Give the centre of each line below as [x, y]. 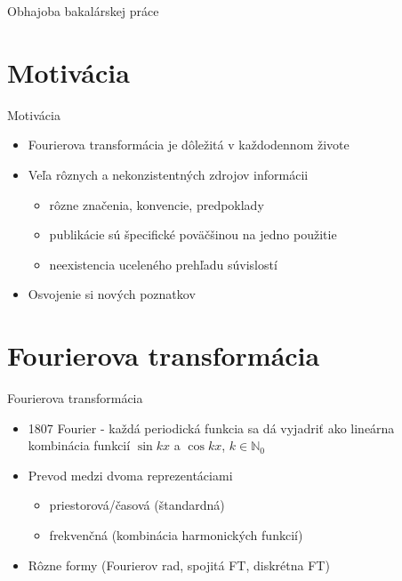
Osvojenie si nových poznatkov [112, 294]
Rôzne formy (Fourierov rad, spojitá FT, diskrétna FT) [179, 565]
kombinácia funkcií [79, 445]
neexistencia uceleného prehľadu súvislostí [163, 264]
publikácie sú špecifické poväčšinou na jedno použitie [193, 234]
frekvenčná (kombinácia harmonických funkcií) [176, 534]
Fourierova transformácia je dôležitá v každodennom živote [189, 145]
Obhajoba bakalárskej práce [83, 11]
